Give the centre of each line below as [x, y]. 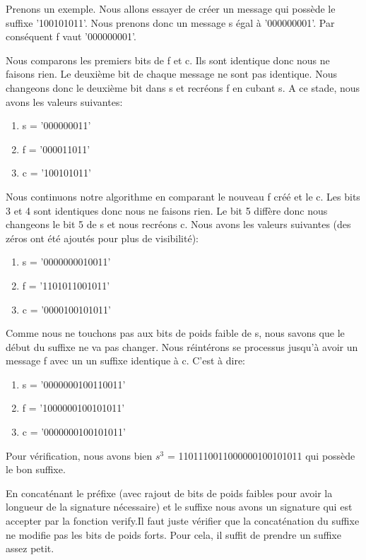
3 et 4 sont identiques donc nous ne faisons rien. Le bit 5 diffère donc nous [167, 210]
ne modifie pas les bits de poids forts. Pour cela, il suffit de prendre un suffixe [173, 534]
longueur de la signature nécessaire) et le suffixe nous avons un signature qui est [179, 507]
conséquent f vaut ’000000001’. [71, 36]
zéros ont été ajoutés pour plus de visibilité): [102, 238]
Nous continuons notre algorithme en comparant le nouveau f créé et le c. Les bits [183, 196]
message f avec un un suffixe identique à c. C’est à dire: [126, 361]
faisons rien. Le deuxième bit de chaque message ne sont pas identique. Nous [171, 74]
